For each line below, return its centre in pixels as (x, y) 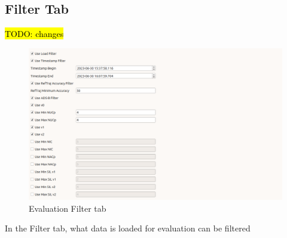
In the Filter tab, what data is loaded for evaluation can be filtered (128, 228)
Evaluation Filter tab (68, 208)
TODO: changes (34, 34)
